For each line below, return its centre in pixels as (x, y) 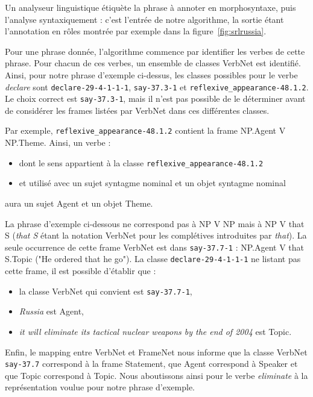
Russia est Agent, (52, 311)
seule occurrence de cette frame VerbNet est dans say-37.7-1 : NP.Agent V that (155, 247)
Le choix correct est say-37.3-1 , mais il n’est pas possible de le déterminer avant (155, 98)
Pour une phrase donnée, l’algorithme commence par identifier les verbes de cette (155, 51)
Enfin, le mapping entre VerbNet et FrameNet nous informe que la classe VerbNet (156, 352)
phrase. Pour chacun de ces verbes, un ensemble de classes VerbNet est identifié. (153, 63)
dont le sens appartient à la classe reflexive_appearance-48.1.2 (141, 162)
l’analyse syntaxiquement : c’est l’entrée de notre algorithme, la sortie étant (144, 19)
